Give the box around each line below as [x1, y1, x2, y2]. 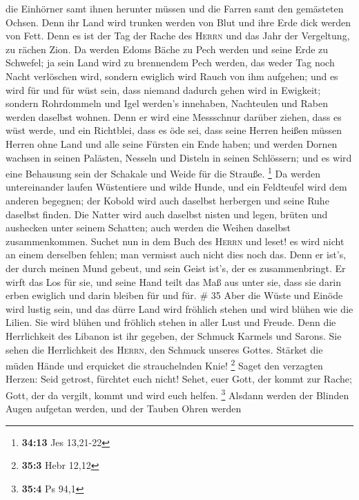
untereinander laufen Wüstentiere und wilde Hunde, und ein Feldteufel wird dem [6, 180, 347, 194]
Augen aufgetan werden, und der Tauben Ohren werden [6, 401, 242, 416]
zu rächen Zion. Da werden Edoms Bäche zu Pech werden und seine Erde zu [6, 41, 329, 56]
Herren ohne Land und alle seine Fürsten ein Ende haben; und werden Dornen [6, 136, 338, 151]
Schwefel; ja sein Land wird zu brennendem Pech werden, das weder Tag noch [6, 55, 335, 70]
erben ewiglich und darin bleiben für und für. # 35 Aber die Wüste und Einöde [6, 288, 343, 302]
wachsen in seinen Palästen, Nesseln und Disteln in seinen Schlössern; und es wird [6, 150, 352, 164]
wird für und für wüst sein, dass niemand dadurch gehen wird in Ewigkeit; [6, 82, 321, 97]
